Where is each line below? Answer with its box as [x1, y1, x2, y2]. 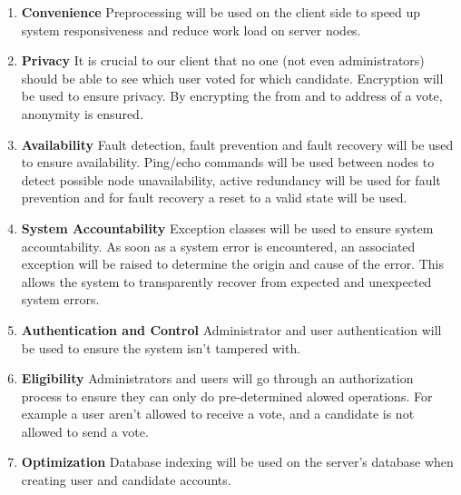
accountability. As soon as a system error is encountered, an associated [21, 236, 416, 255]
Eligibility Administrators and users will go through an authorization [21, 369, 414, 388]
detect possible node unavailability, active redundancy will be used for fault [21, 170, 441, 189]
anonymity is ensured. [21, 104, 143, 123]
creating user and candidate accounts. [21, 470, 231, 490]
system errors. [21, 290, 100, 309]
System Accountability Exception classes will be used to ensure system [21, 218, 434, 237]
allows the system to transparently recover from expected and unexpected [21, 272, 432, 291]
